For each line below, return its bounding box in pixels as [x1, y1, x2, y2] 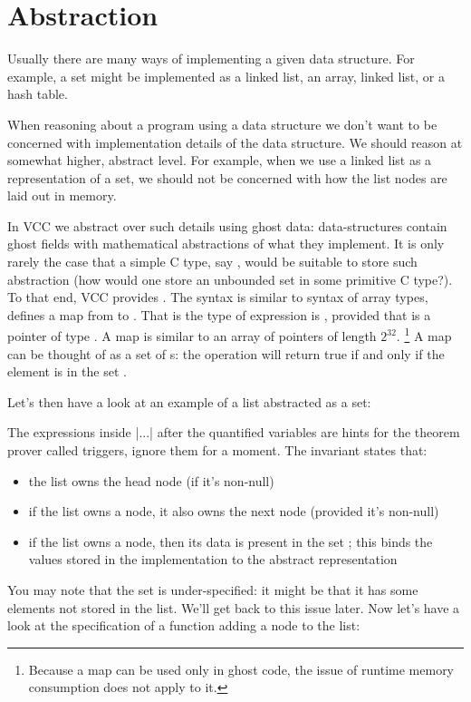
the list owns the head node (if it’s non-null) [28, 471, 274, 490]
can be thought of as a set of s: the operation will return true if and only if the [7, 344, 445, 363]
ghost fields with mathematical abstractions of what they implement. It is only [7, 234, 445, 253]
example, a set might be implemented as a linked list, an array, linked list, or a [7, 66, 446, 85]
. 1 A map [396, 324, 452, 346]
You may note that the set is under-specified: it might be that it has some [7, 580, 418, 600]
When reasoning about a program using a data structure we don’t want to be [7, 114, 437, 133]
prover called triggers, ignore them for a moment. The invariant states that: [7, 441, 428, 460]
